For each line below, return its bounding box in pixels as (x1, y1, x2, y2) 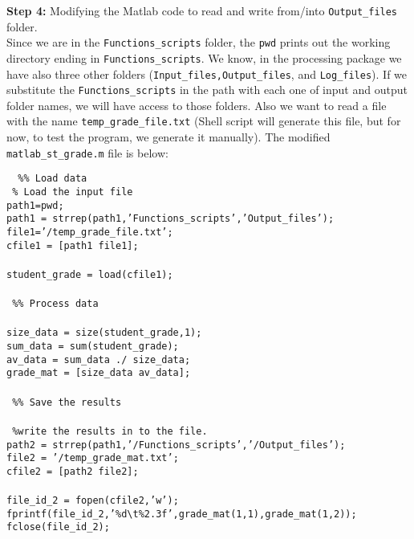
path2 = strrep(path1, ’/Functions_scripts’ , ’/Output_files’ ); (6, 439, 346, 451)
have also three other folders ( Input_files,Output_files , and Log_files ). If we (6, 65, 408, 82)
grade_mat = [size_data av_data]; (6, 367, 191, 379)
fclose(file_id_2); (6, 521, 110, 533)
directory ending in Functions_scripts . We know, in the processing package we (6, 49, 402, 66)
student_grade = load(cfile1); (6, 268, 173, 280)
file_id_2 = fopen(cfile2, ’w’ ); (6, 495, 179, 507)
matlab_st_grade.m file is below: (6, 144, 168, 161)
